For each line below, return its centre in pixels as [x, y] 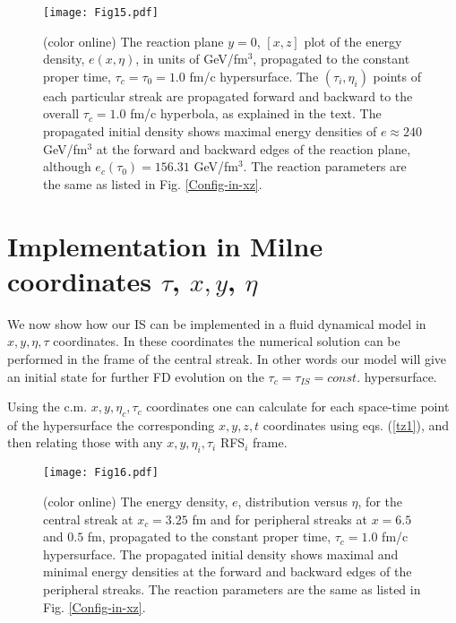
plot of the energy [353, 41]
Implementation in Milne [165, 245]
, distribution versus [293, 501]
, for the [380, 501]
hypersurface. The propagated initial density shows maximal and [221, 554]
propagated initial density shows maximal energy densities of [210, 131]
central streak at [88, 519]
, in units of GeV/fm [192, 59]
